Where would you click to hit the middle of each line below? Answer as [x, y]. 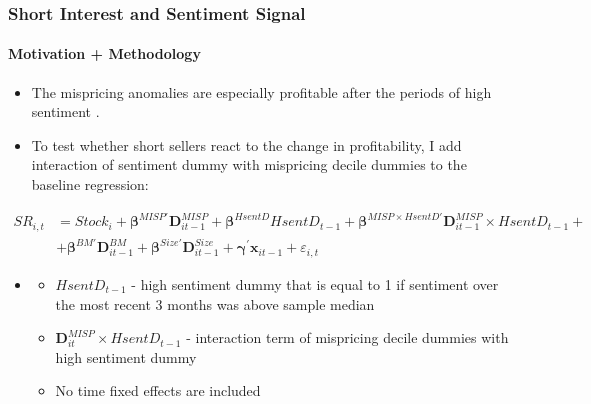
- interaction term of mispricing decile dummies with [347, 337]
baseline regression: [90, 184]
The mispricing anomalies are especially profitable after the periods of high [261, 91]
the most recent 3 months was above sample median [215, 303]
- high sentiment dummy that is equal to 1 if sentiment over [315, 283]
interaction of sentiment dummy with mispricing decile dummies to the [249, 164]
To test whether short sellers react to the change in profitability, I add [246, 144]
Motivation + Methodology [104, 53]
